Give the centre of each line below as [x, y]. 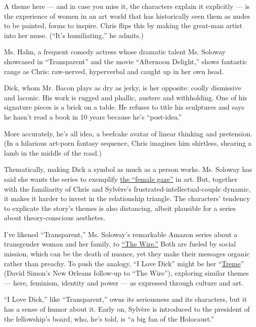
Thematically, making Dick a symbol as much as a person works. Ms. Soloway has [128, 169]
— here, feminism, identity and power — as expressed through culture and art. [124, 282]
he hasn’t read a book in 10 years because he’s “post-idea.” [93, 116]
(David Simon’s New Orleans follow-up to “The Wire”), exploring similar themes [127, 273]
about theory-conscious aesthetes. [55, 218]
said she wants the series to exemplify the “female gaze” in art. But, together [121, 179]
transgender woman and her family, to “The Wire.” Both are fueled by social [120, 244]
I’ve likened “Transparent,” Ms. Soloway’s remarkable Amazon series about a [121, 234]
